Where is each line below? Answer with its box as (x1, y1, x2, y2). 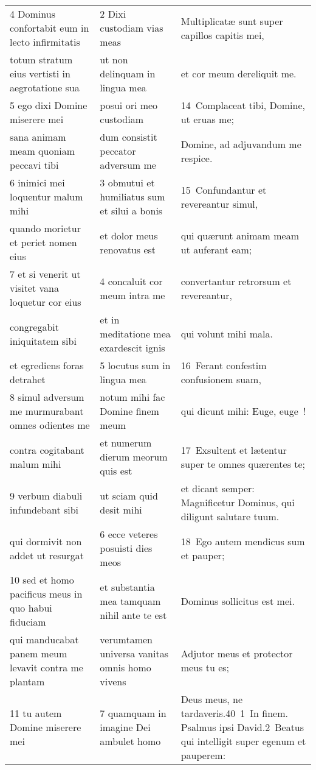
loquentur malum (10, 189, 83, 203)
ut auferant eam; (180, 242, 252, 256)
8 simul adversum (10, 390, 84, 404)
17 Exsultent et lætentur (180, 442, 287, 457)
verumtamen (100, 632, 153, 646)
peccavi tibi (10, 158, 59, 172)
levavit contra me (10, 660, 83, 674)
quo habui (10, 601, 52, 615)
